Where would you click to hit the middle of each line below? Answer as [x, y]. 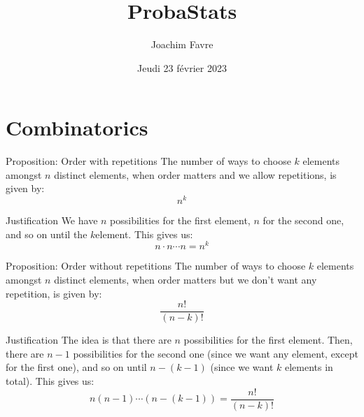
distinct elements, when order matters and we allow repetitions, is [195, 174]
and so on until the [47, 234]
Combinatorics [77, 127]
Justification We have [52, 220]
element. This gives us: [144, 234]
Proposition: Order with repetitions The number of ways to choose [148, 161]
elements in [309, 367]
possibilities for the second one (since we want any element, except [216, 353]
